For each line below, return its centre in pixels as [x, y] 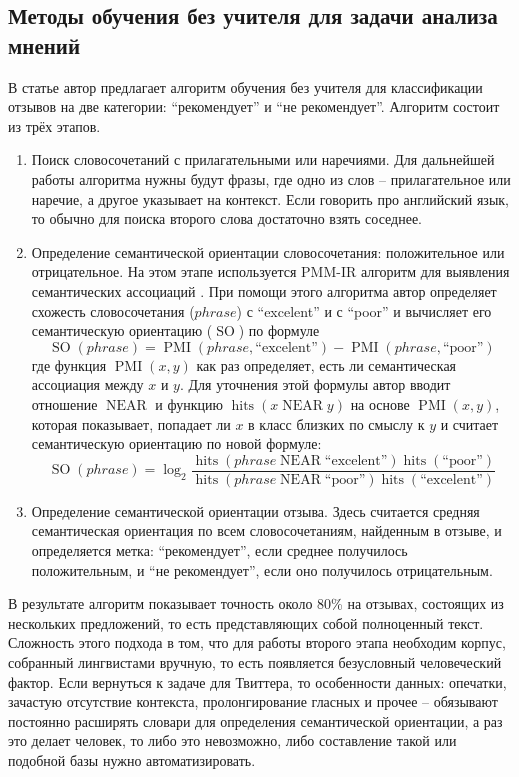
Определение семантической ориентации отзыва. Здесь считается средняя [255, 510]
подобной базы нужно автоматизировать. [132, 759]
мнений [44, 44]
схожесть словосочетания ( [113, 310]
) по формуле [279, 330]
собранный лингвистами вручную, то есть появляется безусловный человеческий [255, 661]
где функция [69, 364]
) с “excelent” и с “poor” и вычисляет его [364, 310]
